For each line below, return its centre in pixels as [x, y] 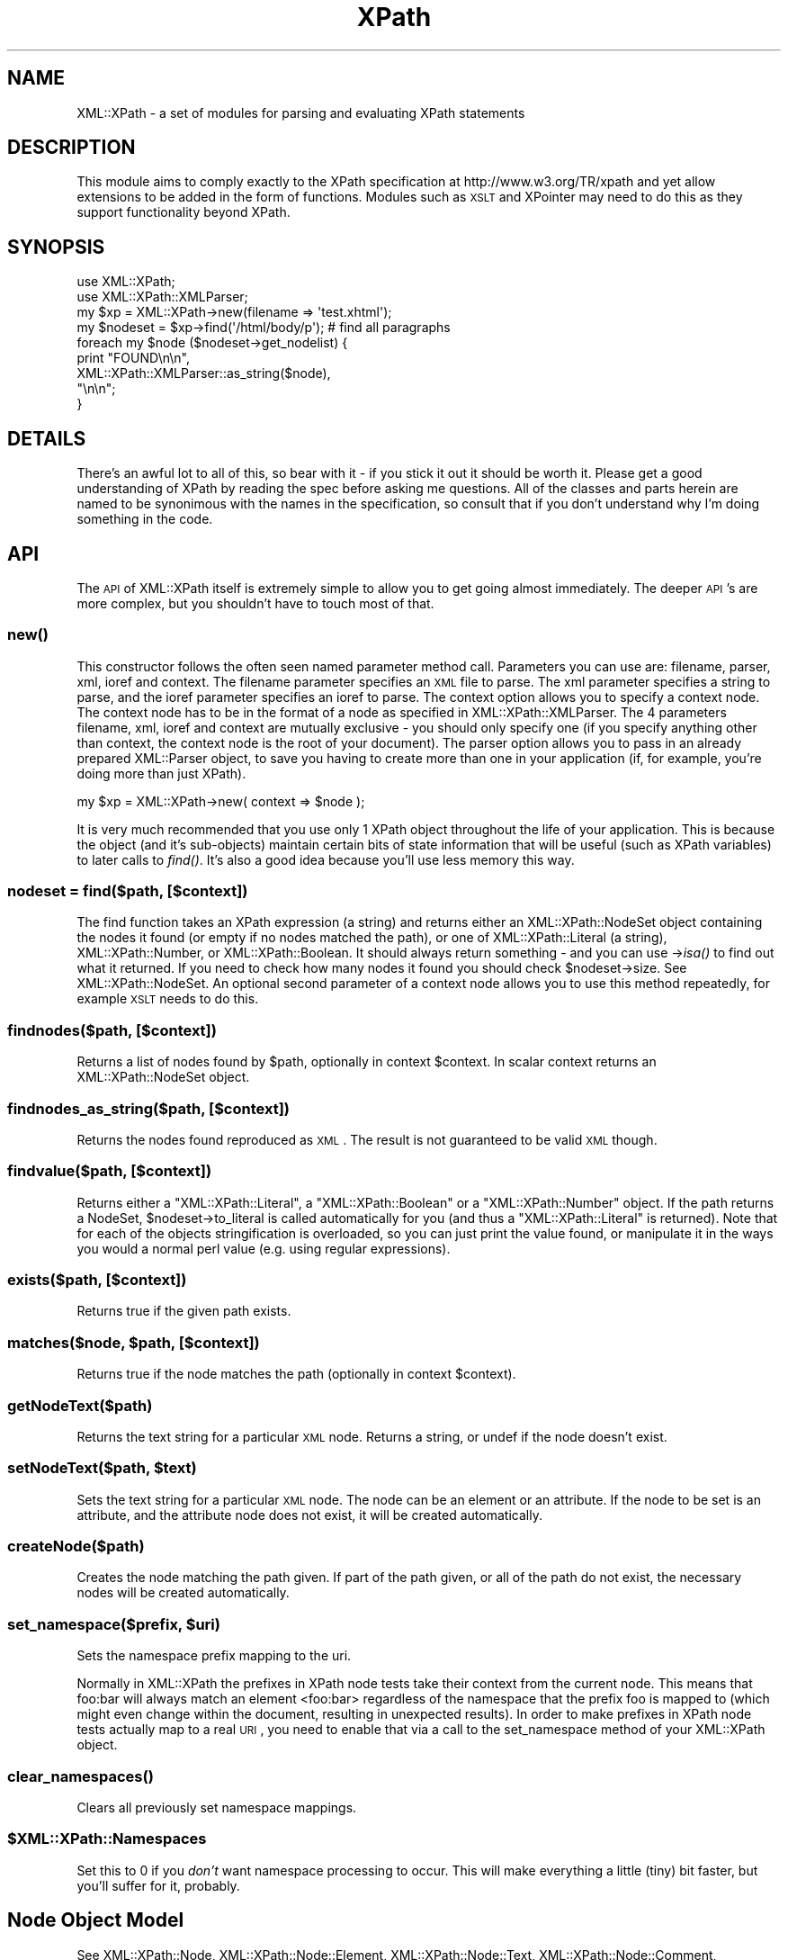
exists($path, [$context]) [97, 1280]
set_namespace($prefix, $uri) [114, 1624]
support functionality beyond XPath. [184, 212]
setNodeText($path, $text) [102, 1468]
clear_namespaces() [81, 1776]
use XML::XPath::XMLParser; [162, 297]
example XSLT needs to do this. [168, 999]
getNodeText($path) [80, 1405]
